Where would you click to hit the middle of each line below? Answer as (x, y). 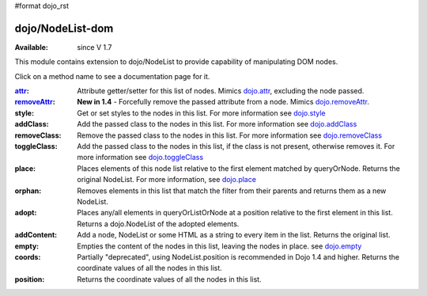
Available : (32, 47)
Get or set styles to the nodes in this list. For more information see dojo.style (201, 113)
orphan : (28, 191)
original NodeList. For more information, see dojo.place (167, 180)
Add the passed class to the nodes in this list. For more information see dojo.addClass (217, 124)
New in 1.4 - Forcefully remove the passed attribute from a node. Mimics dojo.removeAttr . (223, 102)
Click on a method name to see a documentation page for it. (112, 76)
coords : (28, 256)
